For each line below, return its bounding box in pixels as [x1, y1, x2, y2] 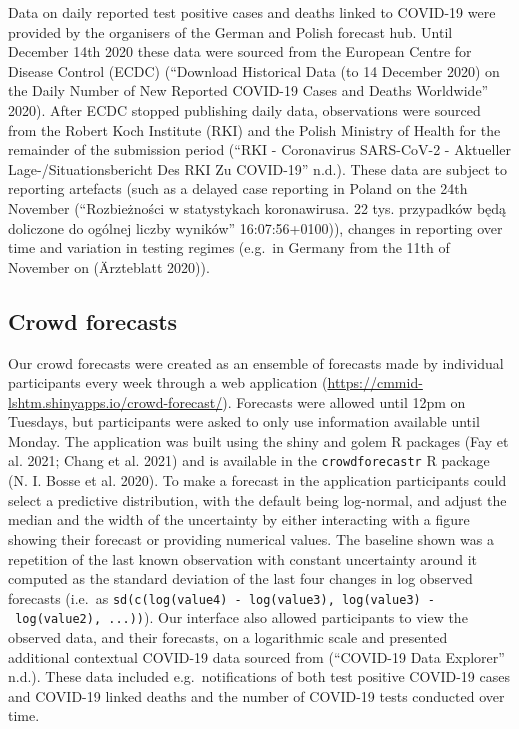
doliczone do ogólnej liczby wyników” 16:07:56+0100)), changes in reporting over [8, 217, 503, 238]
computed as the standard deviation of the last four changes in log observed [8, 568, 473, 589]
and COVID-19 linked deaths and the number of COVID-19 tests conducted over [8, 685, 505, 706]
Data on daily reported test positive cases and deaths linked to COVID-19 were [8, 2, 496, 22]
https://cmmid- [327, 372, 423, 393]
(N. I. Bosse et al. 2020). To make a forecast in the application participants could [8, 470, 507, 491]
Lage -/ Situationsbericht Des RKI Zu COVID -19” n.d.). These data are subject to [8, 158, 507, 179]
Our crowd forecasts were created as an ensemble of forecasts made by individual [8, 352, 504, 373]
